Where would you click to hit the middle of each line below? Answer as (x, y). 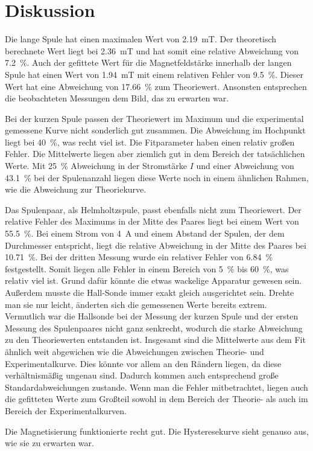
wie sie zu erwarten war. (49, 443)
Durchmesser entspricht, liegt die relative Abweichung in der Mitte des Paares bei (156, 245)
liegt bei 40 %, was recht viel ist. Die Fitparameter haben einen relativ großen (150, 142)
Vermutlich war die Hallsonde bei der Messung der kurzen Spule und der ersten (152, 316)
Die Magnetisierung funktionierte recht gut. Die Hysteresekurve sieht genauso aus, (157, 431)
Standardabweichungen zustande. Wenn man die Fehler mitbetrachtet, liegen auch (156, 387)
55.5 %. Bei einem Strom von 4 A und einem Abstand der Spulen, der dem (145, 233)
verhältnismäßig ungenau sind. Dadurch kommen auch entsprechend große (142, 375)
